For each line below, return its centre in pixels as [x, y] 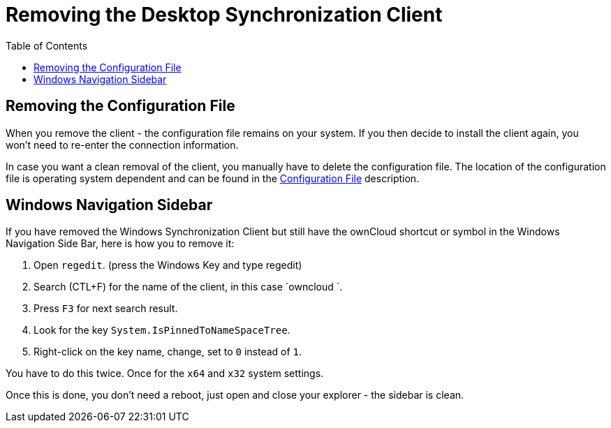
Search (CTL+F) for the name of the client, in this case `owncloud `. [188, 287]
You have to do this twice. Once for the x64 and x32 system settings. [165, 374]
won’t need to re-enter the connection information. [122, 145]
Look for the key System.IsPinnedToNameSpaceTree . [162, 330]
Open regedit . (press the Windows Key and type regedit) [168, 265]
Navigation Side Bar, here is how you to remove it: [120, 244]
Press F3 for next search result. [106, 309]
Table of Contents [47, 45]
